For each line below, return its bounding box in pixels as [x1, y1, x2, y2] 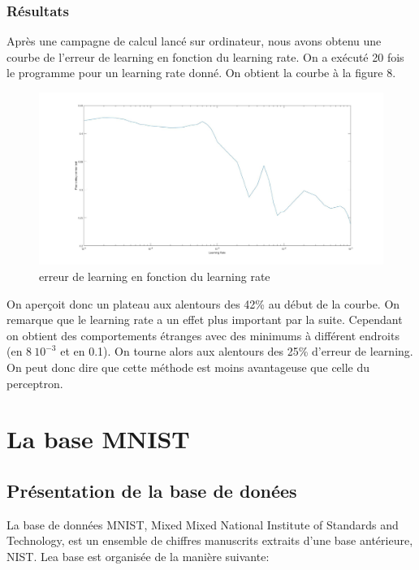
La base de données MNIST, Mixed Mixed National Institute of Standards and [6, 516, 399, 533]
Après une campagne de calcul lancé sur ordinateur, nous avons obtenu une [6, 32, 382, 50]
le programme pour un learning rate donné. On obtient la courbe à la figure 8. [6, 64, 396, 81]
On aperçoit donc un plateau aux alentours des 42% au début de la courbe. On [6, 295, 400, 312]
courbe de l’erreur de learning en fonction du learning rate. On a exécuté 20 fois [6, 48, 404, 65]
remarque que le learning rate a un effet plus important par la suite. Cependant [6, 311, 403, 328]
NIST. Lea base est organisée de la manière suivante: [6, 547, 270, 564]
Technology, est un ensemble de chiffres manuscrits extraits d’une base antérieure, [6, 532, 413, 549]
